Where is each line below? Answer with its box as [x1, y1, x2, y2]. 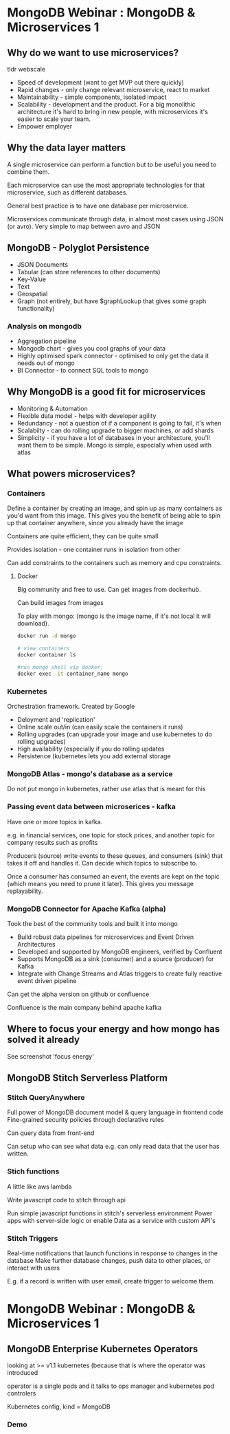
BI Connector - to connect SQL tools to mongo [16, 366, 149, 374]
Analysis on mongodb [7, 321, 82, 331]
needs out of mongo [16, 359, 75, 367]
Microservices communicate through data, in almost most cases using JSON [7, 214, 224, 223]
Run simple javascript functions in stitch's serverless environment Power [7, 1209, 213, 1217]
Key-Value [16, 275, 47, 283]
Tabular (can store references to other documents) [16, 267, 161, 276]
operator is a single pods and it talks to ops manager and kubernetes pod [7, 1382, 215, 1390]
